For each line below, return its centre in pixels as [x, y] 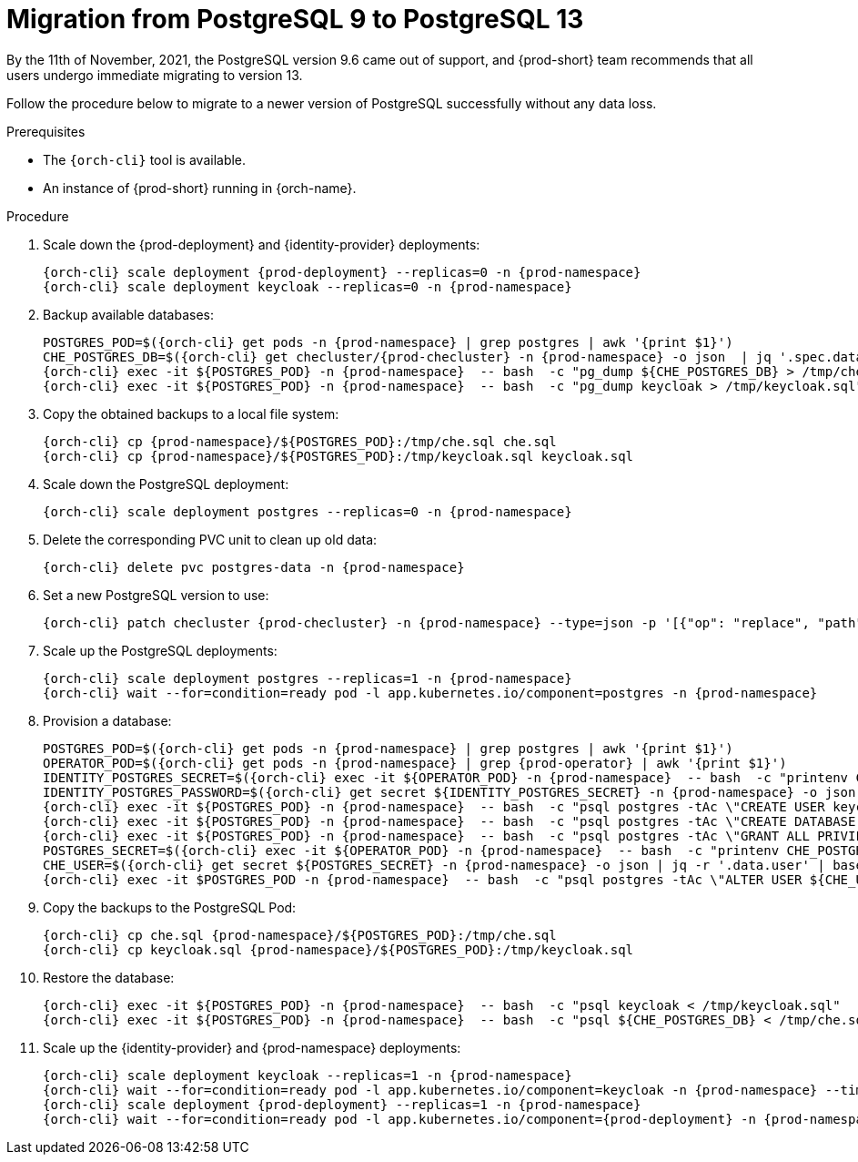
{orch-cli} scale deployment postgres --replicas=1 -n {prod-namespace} [308, 678]
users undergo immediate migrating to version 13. [155, 75]
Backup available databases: [129, 314]
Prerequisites [46, 131]
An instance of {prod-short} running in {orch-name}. [200, 188]
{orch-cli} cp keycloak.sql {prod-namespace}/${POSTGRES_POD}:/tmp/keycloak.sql [338, 949]
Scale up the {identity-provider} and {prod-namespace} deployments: [252, 1047]
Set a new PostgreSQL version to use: [156, 595]
